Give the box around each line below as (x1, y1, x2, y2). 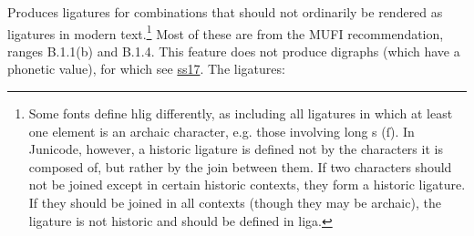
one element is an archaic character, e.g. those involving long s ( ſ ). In (28, 121, 415, 140)
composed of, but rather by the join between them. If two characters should (28, 157, 452, 176)
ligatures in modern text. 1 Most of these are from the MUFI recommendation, (7, 21, 444, 43)
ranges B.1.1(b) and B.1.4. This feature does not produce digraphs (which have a (7, 41, 460, 60)
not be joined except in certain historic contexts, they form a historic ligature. (28, 175, 466, 194)
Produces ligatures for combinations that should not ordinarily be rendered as (7, 3, 443, 21)
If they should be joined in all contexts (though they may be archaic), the (28, 193, 441, 211)
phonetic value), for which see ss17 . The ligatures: (7, 59, 285, 78)
